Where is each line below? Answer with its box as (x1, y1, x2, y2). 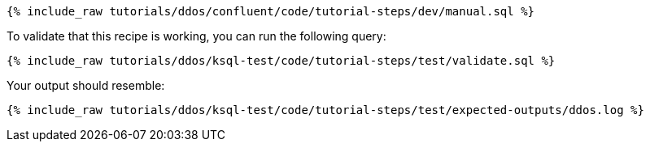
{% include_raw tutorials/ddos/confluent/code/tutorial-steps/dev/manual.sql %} (7, 5, 535, 18)
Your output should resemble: (7, 78, 165, 92)
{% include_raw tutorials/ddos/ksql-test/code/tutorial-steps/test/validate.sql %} (7, 54, 556, 67)
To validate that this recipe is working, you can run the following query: (7, 29, 386, 43)
